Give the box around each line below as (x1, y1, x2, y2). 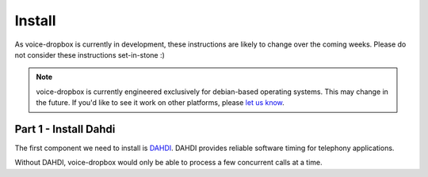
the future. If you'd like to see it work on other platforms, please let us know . (36, 98, 285, 107)
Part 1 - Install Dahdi (14, 122, 116, 136)
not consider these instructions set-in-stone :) (14, 50, 166, 59)
